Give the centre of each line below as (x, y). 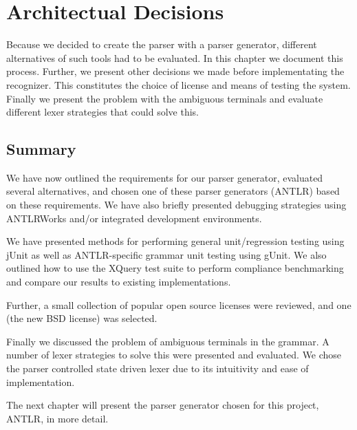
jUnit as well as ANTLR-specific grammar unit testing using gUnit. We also (166, 254)
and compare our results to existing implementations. (119, 282)
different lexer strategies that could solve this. (103, 112)
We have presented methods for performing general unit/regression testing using (175, 241)
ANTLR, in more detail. (57, 418)
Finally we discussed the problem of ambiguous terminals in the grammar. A (168, 341)
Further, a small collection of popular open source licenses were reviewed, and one (179, 304)
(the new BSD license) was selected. (82, 318)
